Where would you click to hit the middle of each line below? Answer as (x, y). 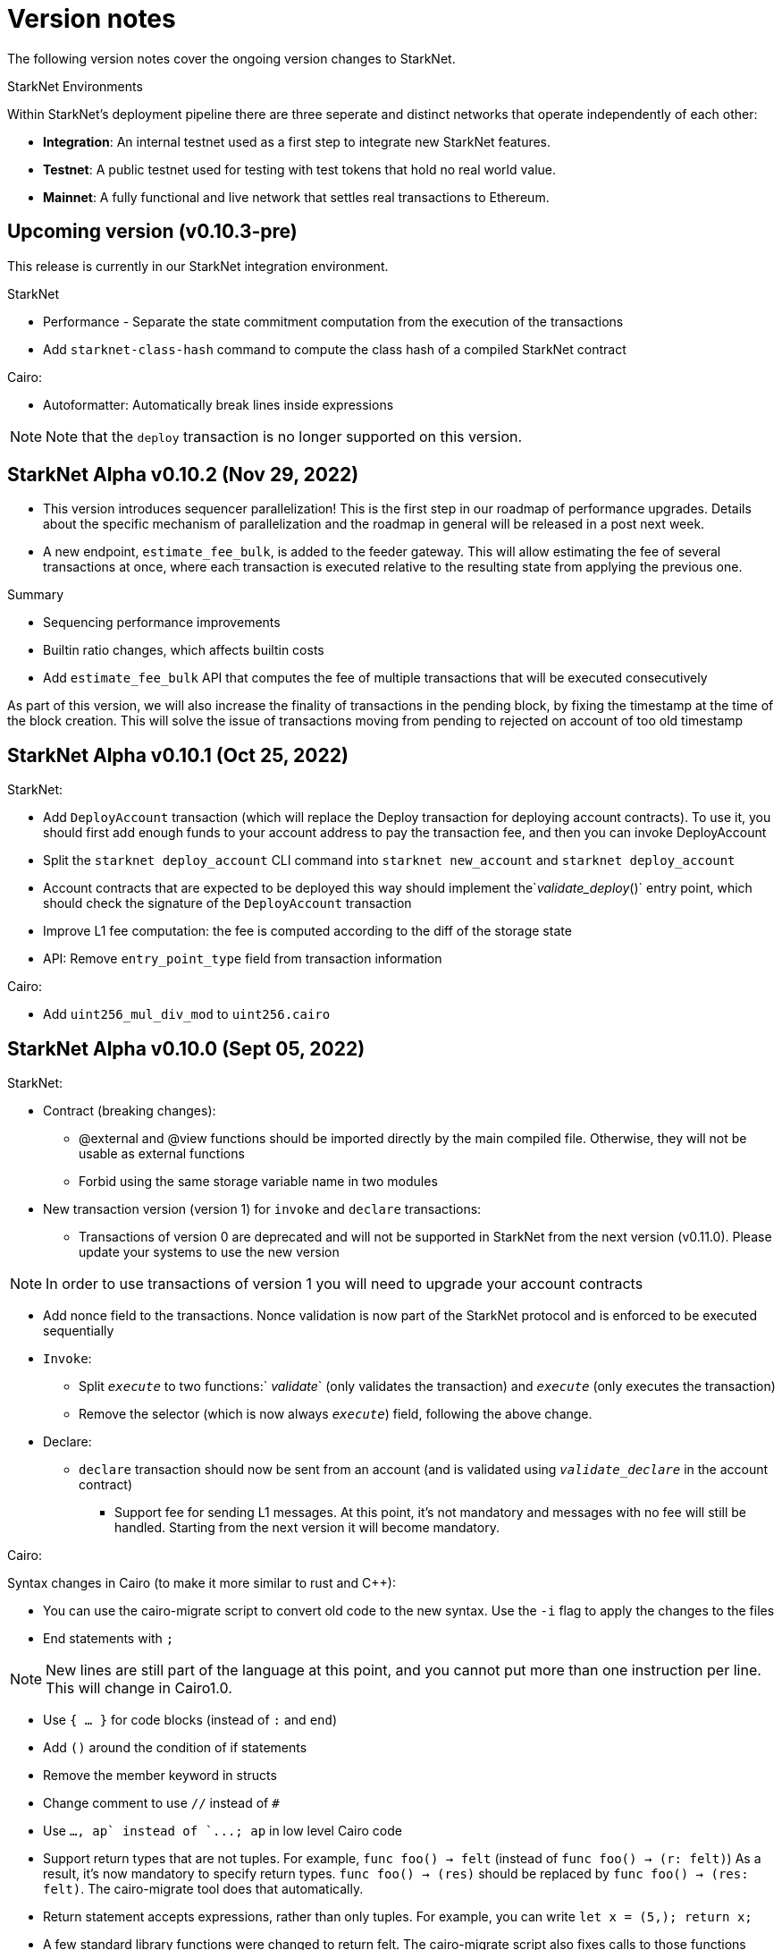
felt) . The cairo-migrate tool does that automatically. (203, 1889)
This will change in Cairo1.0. (139, 1688)
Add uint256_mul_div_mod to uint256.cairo (187, 1014)
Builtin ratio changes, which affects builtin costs (184, 650)
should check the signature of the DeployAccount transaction (227, 903)
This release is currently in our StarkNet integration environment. (198, 266)
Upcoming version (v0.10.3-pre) (152, 232)
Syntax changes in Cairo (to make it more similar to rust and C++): (202, 1583)
